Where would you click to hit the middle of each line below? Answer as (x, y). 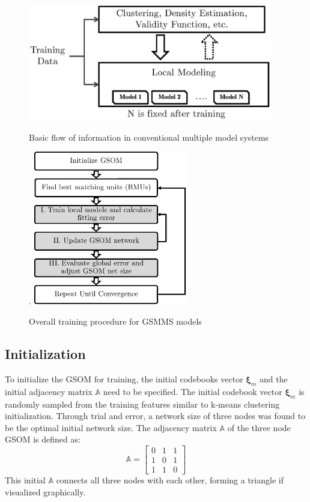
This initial (25, 479)
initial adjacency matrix (49, 391)
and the (273, 378)
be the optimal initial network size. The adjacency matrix (111, 427)
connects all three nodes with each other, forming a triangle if (170, 479)
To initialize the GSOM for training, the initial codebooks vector (124, 378)
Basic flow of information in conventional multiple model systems (149, 137)
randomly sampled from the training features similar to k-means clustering (142, 404)
